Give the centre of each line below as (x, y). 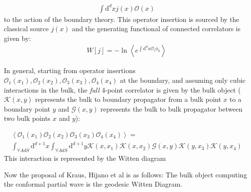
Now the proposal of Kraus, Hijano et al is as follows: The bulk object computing (125, 174)
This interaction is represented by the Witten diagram (85, 158)
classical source (27, 29)
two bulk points (27, 118)
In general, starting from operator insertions (70, 70)
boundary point (27, 108)
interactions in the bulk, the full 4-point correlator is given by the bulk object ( (122, 89)
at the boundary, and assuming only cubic (183, 80)
